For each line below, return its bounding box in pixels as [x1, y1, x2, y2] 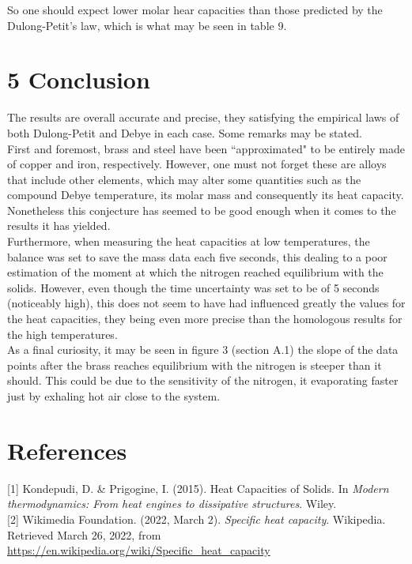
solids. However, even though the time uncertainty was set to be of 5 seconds [7, 279, 380, 295]
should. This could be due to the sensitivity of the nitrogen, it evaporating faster [7, 372, 399, 389]
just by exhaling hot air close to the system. [7, 388, 221, 404]
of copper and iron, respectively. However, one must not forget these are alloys [7, 156, 387, 172]
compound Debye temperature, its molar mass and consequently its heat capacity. [7, 186, 404, 203]
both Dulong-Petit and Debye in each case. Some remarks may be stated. [7, 124, 362, 141]
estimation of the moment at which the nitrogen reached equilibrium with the [7, 264, 384, 280]
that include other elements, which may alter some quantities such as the [7, 171, 361, 187]
